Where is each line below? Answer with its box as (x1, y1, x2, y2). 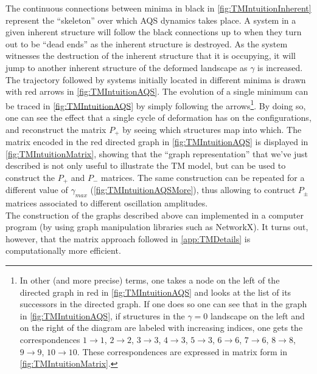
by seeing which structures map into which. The (122, 123, 302, 135)
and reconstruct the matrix (5, 123, 106, 135)
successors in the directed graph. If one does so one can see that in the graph (19, 297, 307, 310)
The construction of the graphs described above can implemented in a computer (5, 208, 304, 221)
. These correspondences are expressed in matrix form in (77, 345, 287, 358)
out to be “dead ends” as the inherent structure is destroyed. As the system (5, 37, 288, 50)
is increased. (257, 61, 303, 73)
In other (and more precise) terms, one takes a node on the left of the (19, 274, 280, 287)
